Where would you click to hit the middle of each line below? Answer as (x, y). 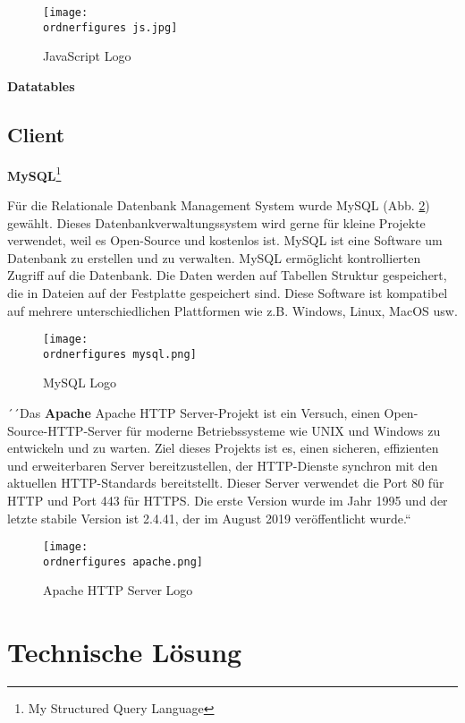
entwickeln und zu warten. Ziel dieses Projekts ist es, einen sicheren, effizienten (223, 448)
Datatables (41, 85)
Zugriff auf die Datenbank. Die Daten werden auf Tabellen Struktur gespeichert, (227, 275)
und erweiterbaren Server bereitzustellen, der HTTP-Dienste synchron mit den (223, 465)
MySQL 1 (34, 174)
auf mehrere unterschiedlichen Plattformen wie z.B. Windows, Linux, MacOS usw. (232, 310)
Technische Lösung (125, 652)
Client (36, 134)
